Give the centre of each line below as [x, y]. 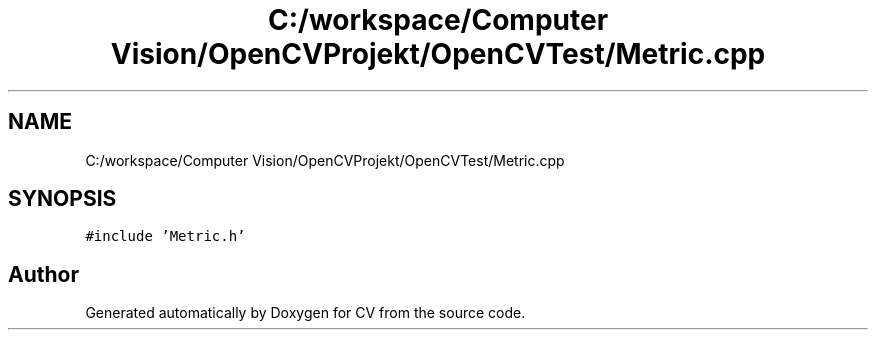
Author [43, 274]
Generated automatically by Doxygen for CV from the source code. [305, 313]
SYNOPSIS [62, 199]
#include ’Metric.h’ [165, 236]
